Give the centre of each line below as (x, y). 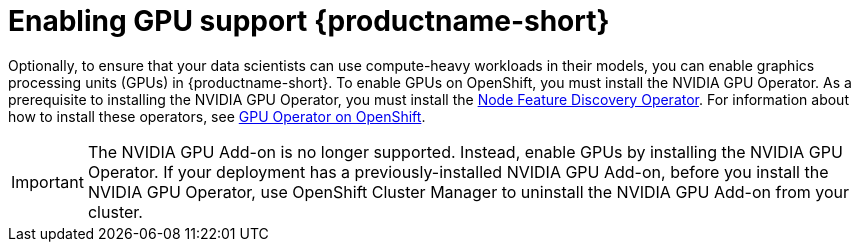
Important (47, 181)
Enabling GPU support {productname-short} (309, 21)
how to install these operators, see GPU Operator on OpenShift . (217, 116)
